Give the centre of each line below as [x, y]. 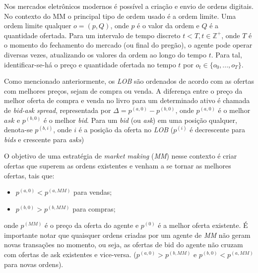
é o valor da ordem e [168, 26]
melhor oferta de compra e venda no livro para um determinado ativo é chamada [127, 100]
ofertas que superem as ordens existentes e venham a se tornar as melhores [118, 165]
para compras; [94, 208]
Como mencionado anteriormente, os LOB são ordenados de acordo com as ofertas [129, 81]
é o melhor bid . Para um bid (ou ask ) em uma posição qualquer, [140, 120]
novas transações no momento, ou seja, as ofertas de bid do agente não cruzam [124, 245]
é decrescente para [217, 130]
